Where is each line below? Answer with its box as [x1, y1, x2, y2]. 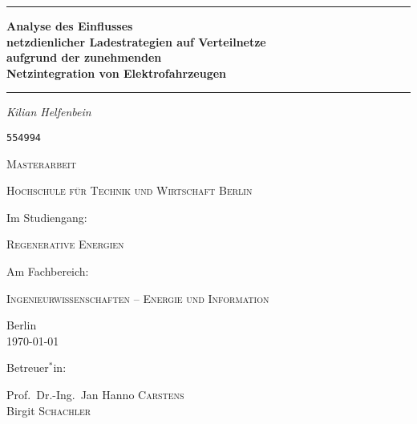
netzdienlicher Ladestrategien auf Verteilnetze [6, 33, 266, 50]
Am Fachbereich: [6, 263, 89, 279]
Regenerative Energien [6, 236, 124, 252]
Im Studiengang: [6, 208, 87, 225]
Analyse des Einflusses [6, 18, 133, 34]
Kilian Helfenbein [6, 103, 91, 120]
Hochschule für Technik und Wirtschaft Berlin [6, 182, 253, 199]
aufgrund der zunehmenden [6, 49, 162, 66]
